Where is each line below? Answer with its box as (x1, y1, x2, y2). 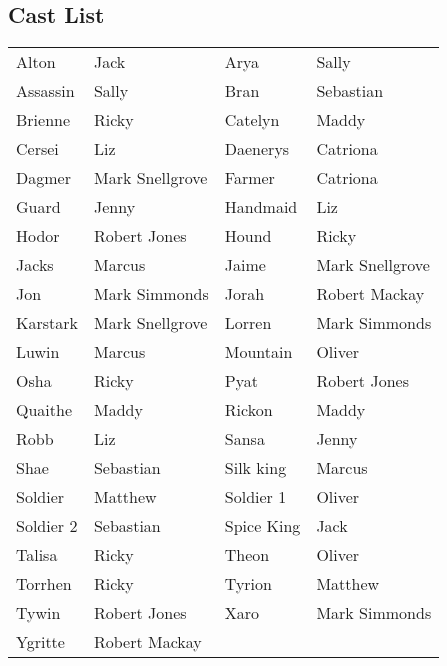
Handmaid (224, 195, 298, 219)
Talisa (16, 543, 58, 567)
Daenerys (224, 137, 290, 161)
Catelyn (224, 108, 280, 132)
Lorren (224, 311, 272, 335)
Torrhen (16, 572, 72, 596)
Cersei (16, 137, 59, 161)
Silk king (224, 456, 287, 480)
